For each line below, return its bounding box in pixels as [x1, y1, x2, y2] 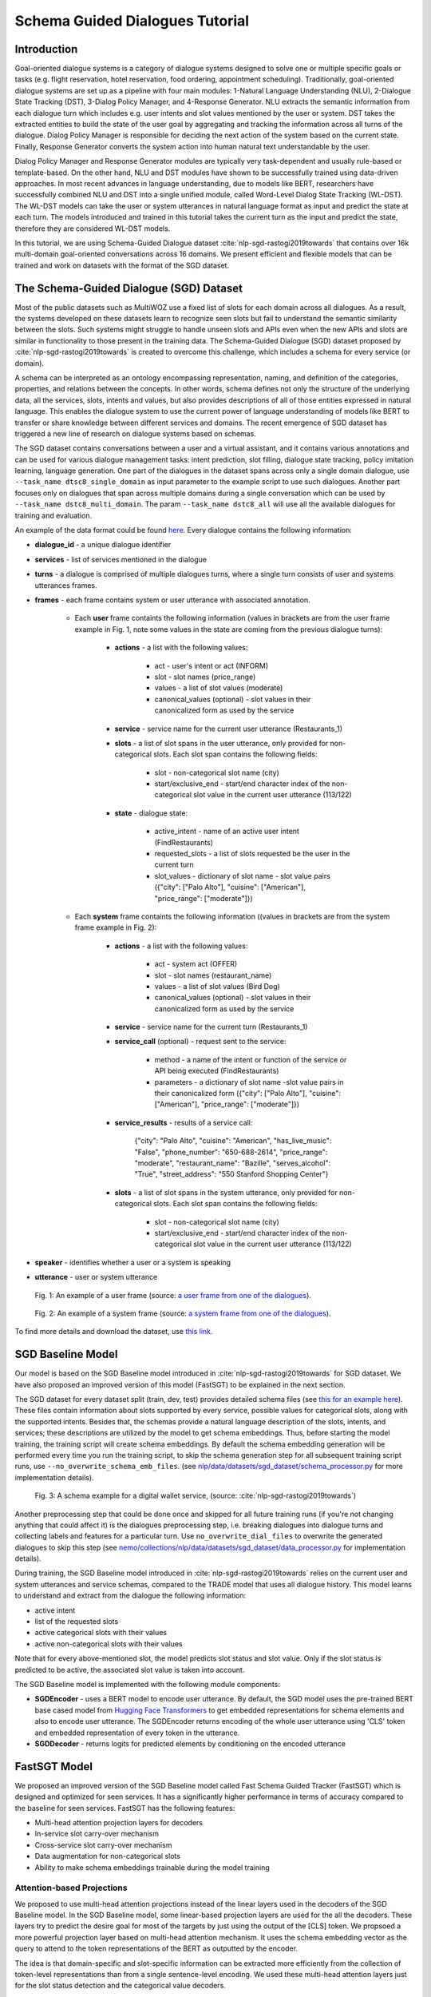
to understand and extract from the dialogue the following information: [14, 1590, 247, 1601]
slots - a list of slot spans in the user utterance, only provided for [114, 738, 329, 748]
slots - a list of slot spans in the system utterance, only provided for [114, 1187, 338, 1197]
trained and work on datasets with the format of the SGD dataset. [14, 260, 230, 270]
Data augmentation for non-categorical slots [34, 1852, 181, 1861]
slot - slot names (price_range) [154, 672, 256, 681]
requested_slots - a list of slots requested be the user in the [154, 849, 350, 859]
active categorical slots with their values [34, 1628, 168, 1638]
